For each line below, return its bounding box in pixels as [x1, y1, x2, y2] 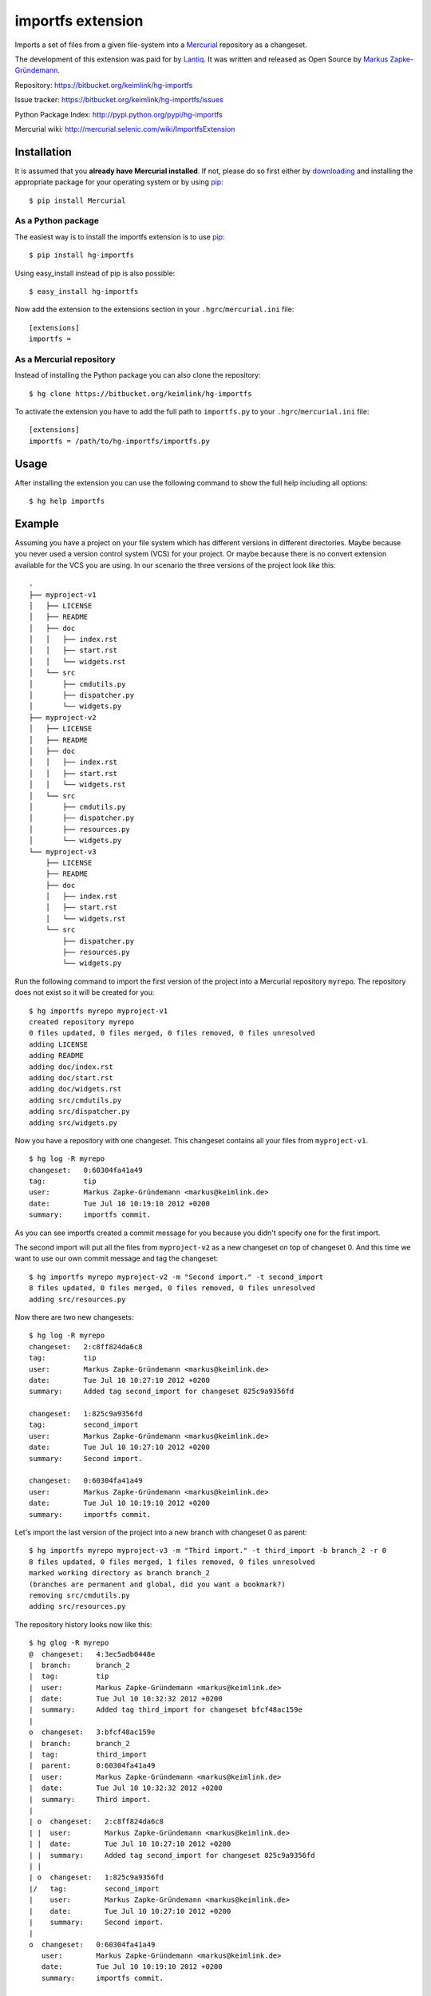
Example [14, 517, 59, 530]
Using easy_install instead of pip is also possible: [14, 268, 176, 278]
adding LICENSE [29, 1040, 89, 1049]
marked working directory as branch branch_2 [29, 1569, 211, 1578]
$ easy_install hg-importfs [29, 287, 139, 295]
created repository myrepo [29, 1017, 135, 1026]
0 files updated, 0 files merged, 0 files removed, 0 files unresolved [29, 1028, 315, 1038]
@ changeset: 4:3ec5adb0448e [29, 1649, 156, 1658]
